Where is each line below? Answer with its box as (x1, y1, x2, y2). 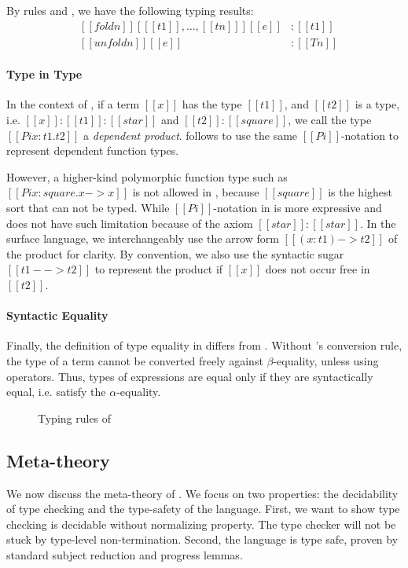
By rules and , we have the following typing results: (6, 2, 254, 18)
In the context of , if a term (6, 96, 140, 112)
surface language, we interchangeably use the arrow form (6, 230, 279, 247)
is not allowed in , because (132, 184, 259, 200)
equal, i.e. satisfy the (6, 383, 106, 400)
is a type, (355, 96, 400, 112)
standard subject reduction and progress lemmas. (6, 546, 243, 563)
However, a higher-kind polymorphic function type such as (6, 168, 288, 185)
